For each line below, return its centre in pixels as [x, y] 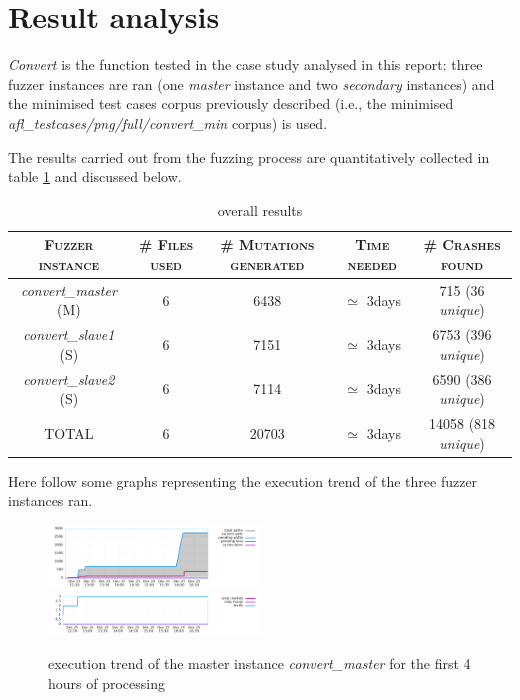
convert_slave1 [69, 334]
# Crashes [462, 244]
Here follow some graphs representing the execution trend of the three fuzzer [243, 480]
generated [267, 263]
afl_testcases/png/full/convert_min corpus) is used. [168, 122]
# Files [166, 244]
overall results [260, 209]
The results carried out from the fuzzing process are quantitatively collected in [249, 156]
